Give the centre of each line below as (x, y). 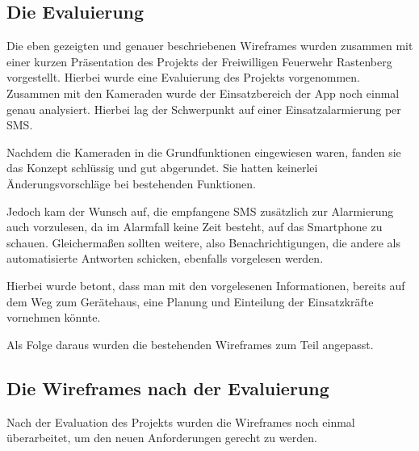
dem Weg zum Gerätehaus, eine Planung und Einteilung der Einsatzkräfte (190, 301)
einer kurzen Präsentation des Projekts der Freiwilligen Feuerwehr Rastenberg (199, 61)
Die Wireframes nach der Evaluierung (168, 388)
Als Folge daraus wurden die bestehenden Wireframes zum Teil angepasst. (190, 344)
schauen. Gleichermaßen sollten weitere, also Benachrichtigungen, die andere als (203, 242)
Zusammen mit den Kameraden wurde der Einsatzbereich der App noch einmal (203, 93)
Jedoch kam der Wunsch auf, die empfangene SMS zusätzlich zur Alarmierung (200, 211)
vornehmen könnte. (54, 317)
